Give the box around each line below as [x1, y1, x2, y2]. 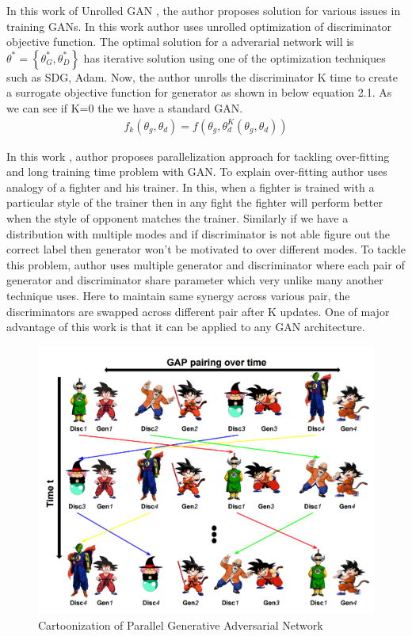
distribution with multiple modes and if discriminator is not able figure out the [6, 225, 390, 242]
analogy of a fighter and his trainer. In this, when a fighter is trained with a [6, 178, 375, 195]
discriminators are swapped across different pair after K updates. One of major [6, 303, 390, 319]
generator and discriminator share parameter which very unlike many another [6, 272, 383, 288]
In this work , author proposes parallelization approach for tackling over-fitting [6, 147, 390, 164]
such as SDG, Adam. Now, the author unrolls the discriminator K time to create [6, 68, 398, 85]
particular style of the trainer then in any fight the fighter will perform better [6, 194, 383, 211]
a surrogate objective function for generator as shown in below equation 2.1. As [6, 84, 392, 101]
